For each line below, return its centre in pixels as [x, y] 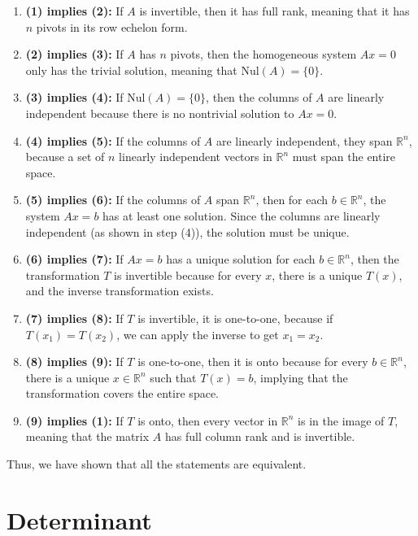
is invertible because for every [188, 275]
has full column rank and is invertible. [260, 436]
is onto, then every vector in [208, 420]
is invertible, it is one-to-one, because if [235, 318]
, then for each [292, 200]
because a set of [65, 157]
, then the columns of [259, 97]
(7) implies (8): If [74, 318]
